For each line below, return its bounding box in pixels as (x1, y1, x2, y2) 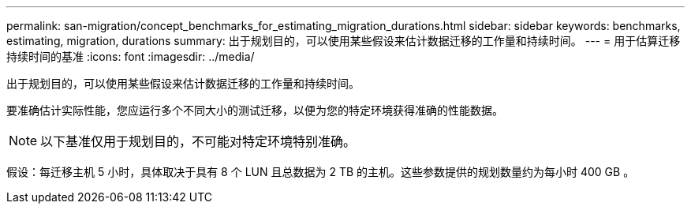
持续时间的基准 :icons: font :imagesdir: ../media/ (6, 50, 255, 63)
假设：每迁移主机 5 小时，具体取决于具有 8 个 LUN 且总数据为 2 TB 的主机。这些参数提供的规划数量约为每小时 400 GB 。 (6, 165, 635, 178)
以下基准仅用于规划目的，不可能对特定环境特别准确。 (40, 133, 357, 149)
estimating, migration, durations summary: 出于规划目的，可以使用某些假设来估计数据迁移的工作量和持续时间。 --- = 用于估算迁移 (6, 34, 681, 47)
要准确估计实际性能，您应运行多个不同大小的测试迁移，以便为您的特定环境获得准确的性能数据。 (6, 103, 503, 117)
